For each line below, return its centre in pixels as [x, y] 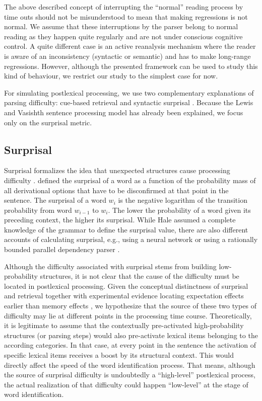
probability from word [38, 210]
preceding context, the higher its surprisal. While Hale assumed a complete [120, 220]
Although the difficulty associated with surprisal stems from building [110, 266]
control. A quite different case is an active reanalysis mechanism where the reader [130, 46]
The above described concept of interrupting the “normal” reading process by [124, 7]
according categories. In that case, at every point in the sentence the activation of [130, 345]
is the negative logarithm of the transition [183, 200]
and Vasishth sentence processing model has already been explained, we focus [124, 112]
